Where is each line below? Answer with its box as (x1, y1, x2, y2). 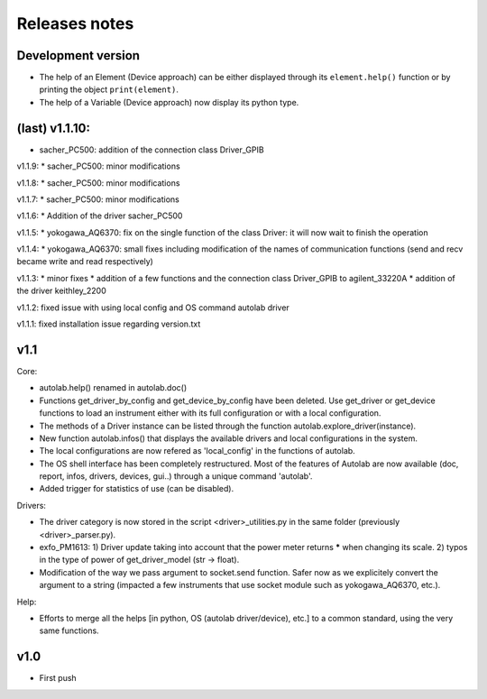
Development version (16, 48, 140, 63)
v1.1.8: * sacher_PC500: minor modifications (16, 177, 180, 189)
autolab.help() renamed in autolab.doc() (39, 382, 188, 393)
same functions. (39, 625, 99, 636)
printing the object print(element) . (39, 84, 179, 95)
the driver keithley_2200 (16, 285, 107, 297)
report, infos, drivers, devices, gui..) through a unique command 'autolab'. (39, 471, 313, 482)
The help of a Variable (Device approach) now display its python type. (39, 97, 299, 107)
